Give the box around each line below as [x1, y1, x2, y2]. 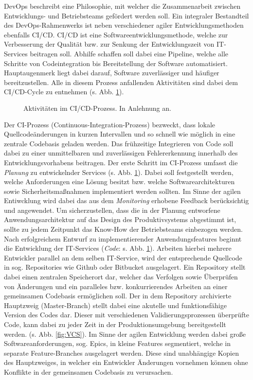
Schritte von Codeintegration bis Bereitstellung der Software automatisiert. [4, 58, 228, 68]
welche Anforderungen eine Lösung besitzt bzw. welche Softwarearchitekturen [4, 176, 235, 187]
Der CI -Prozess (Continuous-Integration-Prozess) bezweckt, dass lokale [4, 119, 216, 129]
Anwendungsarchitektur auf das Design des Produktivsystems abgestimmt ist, [4, 214, 236, 225]
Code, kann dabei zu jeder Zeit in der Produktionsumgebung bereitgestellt [4, 319, 226, 329]
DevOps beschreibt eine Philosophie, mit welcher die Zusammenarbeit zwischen [4, 1, 241, 11]
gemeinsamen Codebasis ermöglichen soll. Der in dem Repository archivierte [4, 291, 232, 301]
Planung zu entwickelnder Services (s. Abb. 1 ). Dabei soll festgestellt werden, [4, 167, 234, 177]
